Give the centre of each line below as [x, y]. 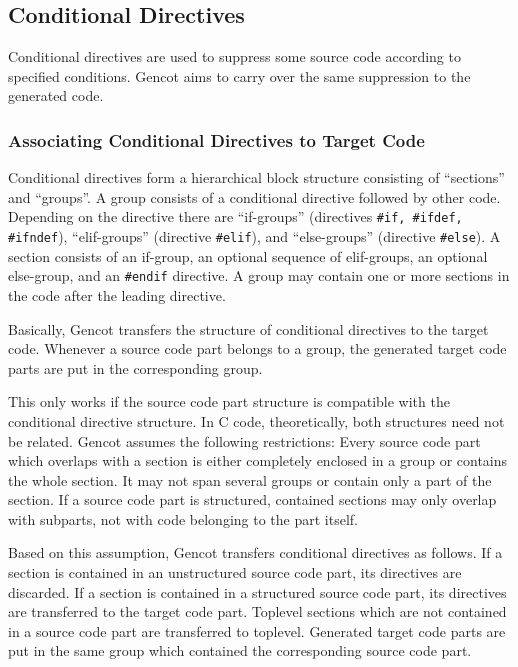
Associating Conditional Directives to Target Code [216, 139]
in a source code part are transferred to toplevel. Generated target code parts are [257, 630]
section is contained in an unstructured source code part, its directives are [235, 572]
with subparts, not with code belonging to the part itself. [183, 518]
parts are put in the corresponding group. [135, 367]
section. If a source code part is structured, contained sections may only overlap [252, 499]
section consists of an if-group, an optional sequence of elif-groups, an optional [248, 255]
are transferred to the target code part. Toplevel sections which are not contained [257, 611]
